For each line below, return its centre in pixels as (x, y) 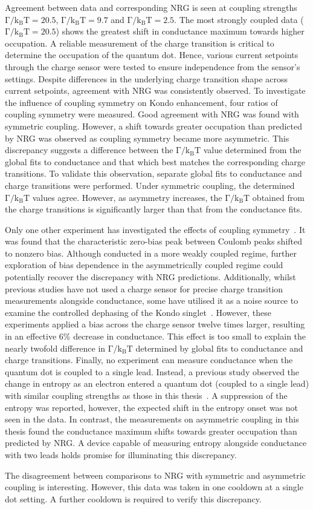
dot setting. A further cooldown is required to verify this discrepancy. (133, 498)
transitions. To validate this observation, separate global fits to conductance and (153, 173)
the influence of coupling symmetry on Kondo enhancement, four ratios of (141, 102)
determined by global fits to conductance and (219, 348)
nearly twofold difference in (55, 348)
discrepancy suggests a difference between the (89, 150)
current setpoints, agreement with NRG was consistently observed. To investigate (155, 90)
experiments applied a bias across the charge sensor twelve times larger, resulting (155, 324)
